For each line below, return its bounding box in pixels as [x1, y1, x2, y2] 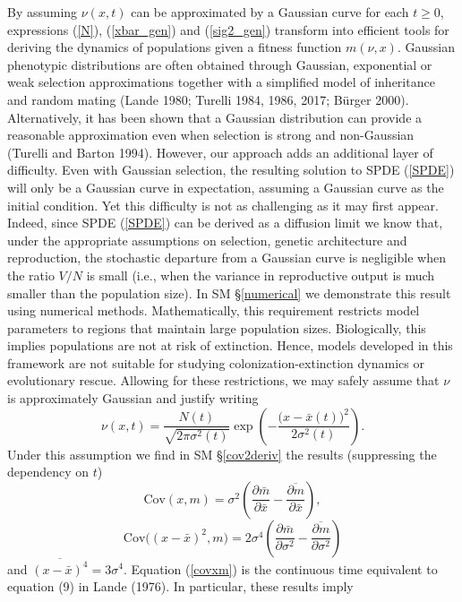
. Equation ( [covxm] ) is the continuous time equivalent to [123, 559, 438, 578]
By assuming [7, 3, 78, 21]
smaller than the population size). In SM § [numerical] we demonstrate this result [7, 283, 451, 302]
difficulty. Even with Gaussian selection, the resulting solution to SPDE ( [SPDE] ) [7, 160, 455, 179]
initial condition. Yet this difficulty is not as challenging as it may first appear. [7, 195, 439, 214]
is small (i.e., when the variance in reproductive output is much [86, 265, 435, 284]
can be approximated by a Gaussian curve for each [131, 3, 409, 21]
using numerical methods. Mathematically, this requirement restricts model [7, 301, 420, 320]
